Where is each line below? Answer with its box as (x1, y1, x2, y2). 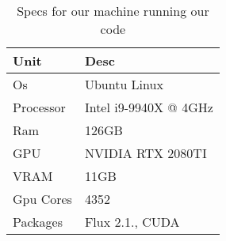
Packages (13, 213, 63, 231)
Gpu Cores (13, 190, 72, 208)
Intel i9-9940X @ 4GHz (84, 98, 213, 116)
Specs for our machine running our (17, 2, 209, 20)
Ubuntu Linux (84, 75, 163, 93)
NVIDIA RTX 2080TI (84, 144, 207, 162)
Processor (13, 98, 66, 116)
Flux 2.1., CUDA (84, 213, 180, 231)
